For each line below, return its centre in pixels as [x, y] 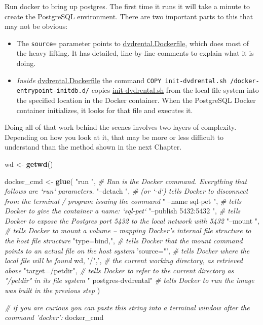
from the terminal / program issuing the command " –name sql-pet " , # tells [123, 201]
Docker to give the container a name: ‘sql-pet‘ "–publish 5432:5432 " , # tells [123, 211]
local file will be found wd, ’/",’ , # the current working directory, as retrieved [124, 260]
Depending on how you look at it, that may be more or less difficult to [114, 137]
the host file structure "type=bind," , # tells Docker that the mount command [124, 241]
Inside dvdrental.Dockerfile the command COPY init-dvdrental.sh [122, 80]
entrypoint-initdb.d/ [53, 91]
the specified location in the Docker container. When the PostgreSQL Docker [136, 100]
